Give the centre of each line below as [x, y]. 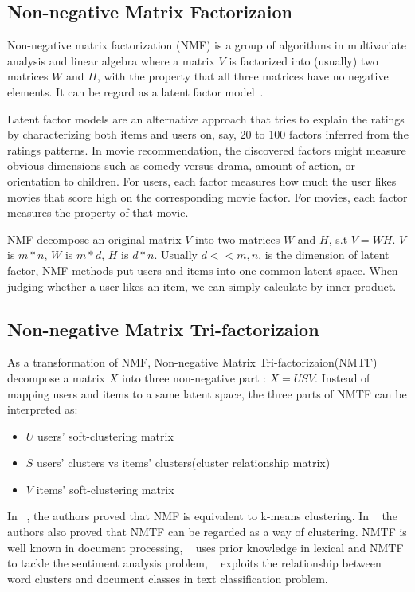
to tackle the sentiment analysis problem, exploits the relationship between [194, 563]
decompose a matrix [56, 377]
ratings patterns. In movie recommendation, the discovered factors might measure [207, 149]
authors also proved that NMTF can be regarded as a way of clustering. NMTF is [207, 532]
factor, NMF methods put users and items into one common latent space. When [203, 270]
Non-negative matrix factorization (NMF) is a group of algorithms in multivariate [207, 45]
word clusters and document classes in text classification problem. [168, 578]
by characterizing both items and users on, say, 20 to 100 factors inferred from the [208, 134]
